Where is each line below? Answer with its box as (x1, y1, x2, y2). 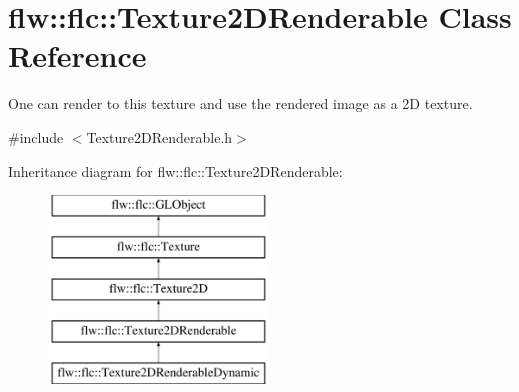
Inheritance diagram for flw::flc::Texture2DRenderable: (8, 160, 343, 181)
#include (8, 126, 64, 147)
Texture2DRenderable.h (86, 126, 233, 147)
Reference (8, 35, 147, 76)
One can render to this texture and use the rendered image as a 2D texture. (8, 93, 473, 114)
